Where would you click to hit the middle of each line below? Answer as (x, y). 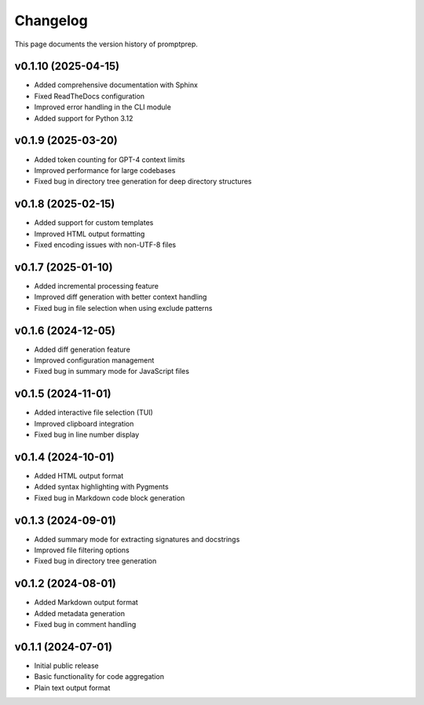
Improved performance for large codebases (105, 170)
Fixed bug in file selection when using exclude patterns (123, 308)
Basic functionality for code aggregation (99, 677)
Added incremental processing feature (96, 286)
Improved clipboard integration (84, 423)
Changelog (51, 20)
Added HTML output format (79, 475)
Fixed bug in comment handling (85, 625)
